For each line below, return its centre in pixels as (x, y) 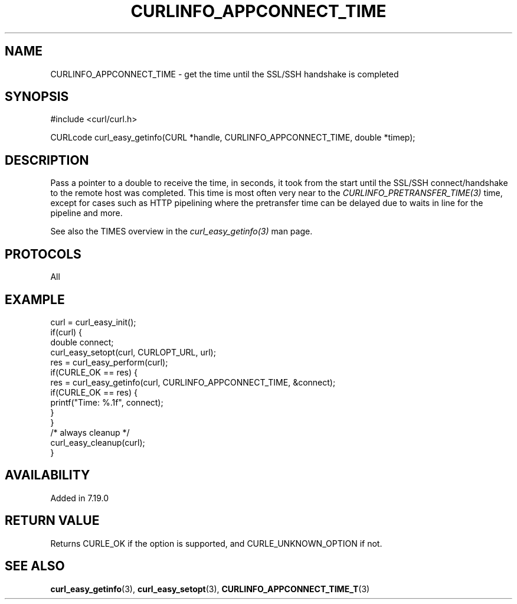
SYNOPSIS (37, 97)
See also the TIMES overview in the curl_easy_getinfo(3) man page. (181, 231)
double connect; (82, 342)
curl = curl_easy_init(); (93, 322)
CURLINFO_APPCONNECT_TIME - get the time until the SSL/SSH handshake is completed (225, 74)
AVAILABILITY (48, 475)
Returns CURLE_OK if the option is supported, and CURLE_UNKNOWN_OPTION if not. (216, 543)
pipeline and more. (86, 213)
